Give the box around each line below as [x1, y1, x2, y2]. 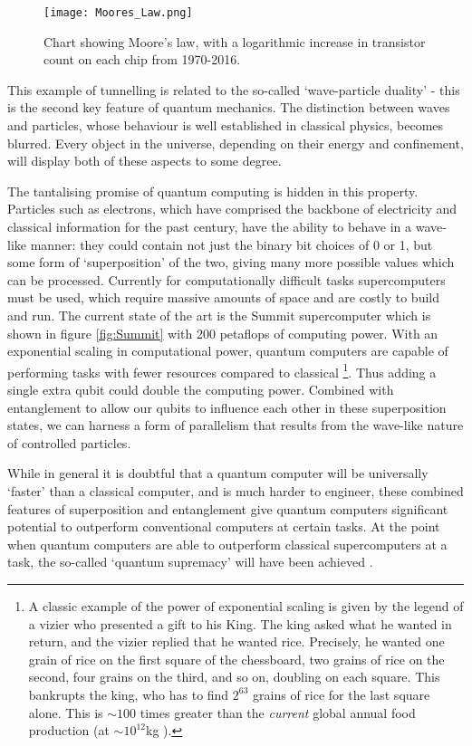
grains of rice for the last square [253, 684, 430, 703]
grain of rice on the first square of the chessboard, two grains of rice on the [28, 649, 445, 668]
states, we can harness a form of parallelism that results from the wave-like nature [7, 416, 464, 435]
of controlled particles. [7, 433, 131, 452]
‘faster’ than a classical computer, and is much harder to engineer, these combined [7, 481, 464, 500]
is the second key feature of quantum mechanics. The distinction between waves [7, 98, 450, 117]
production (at [28, 721, 110, 740]
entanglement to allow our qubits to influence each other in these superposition [7, 397, 447, 416]
